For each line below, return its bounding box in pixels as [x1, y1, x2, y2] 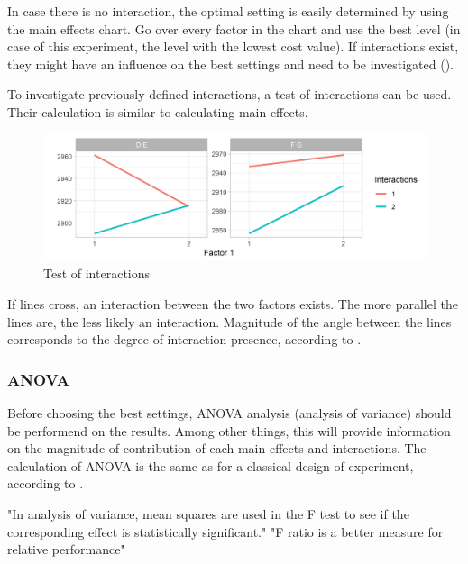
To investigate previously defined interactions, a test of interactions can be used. [7, 85, 452, 104]
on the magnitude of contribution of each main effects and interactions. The [7, 439, 427, 458]
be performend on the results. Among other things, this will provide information [7, 421, 451, 440]
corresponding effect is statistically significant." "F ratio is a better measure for [7, 522, 444, 541]
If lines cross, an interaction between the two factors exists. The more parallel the [7, 294, 458, 313]
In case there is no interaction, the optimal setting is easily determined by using [7, 2, 449, 20]
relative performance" [7, 540, 125, 559]
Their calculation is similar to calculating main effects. [7, 102, 308, 121]
